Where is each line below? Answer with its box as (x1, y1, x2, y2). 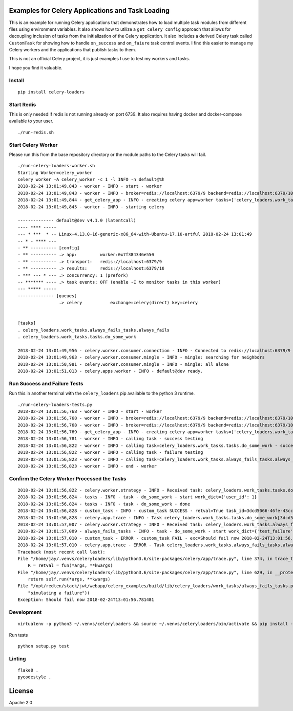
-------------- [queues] (18, 293, 77, 298)
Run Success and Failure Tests (9, 380, 84, 387)
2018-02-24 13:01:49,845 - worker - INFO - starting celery (18, 204, 165, 210)
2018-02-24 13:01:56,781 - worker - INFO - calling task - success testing (18, 436, 203, 442)
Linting (9, 655, 26, 662)
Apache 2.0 (9, 700, 33, 706)
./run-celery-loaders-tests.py (18, 401, 93, 407)
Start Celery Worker (9, 141, 58, 148)
